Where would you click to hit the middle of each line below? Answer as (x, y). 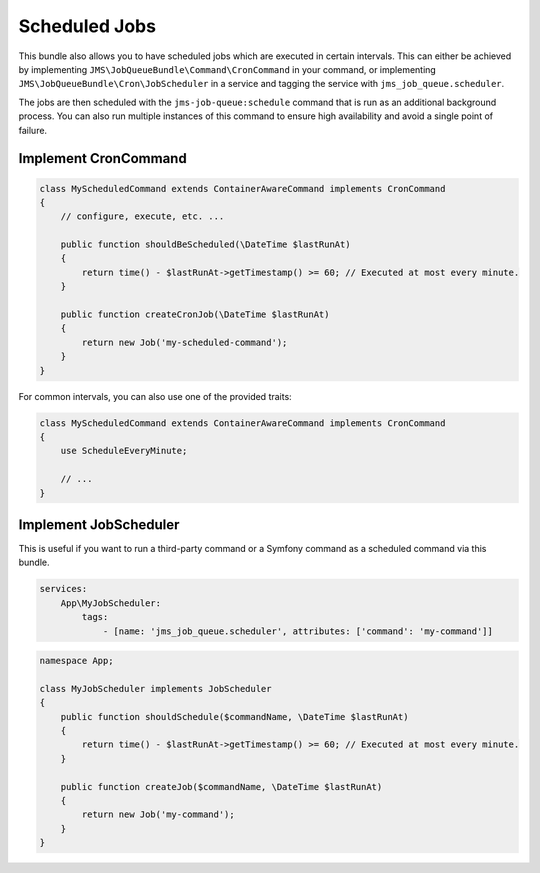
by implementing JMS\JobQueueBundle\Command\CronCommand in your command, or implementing (227, 69)
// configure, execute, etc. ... (142, 216)
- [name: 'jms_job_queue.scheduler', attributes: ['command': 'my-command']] (298, 631)
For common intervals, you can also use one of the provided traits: (155, 396)
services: (63, 589)
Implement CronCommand (102, 158)
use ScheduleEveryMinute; (124, 451)
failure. (33, 130)
